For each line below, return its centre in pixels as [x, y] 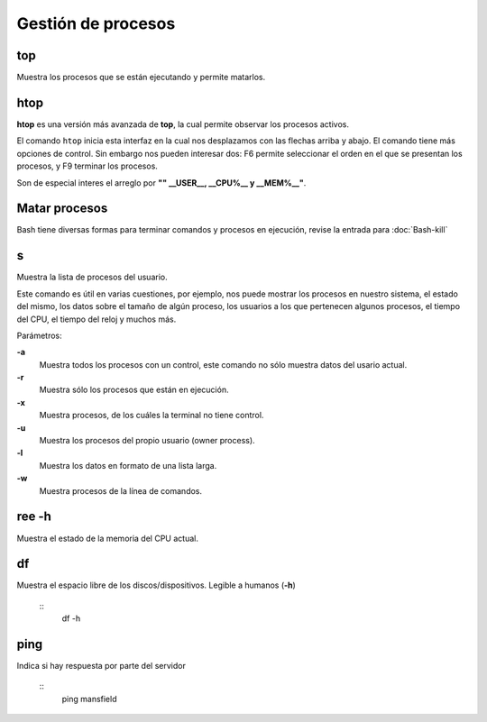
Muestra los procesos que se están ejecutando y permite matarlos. [141, 78]
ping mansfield [89, 699]
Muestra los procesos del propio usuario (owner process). [147, 441]
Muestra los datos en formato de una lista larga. [128, 465]
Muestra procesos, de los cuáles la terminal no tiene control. [152, 416]
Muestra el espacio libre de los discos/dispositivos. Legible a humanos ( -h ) [156, 585]
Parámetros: [39, 335]
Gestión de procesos [96, 23]
